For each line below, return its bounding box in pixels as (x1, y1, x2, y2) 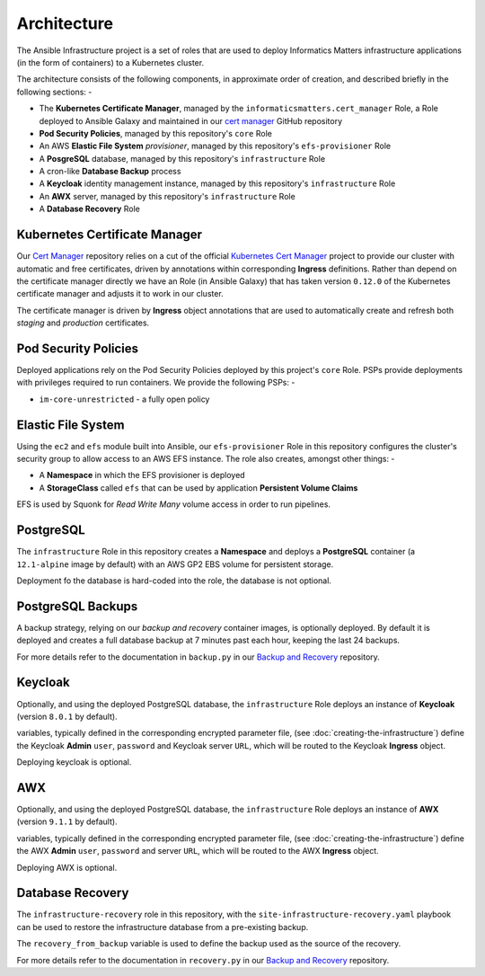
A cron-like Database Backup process (39, 166, 181, 177)
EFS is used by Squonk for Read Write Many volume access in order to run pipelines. (16, 499, 331, 510)
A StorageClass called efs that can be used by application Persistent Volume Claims (39, 482, 358, 493)
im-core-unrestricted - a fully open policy (39, 394, 210, 404)
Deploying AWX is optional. (16, 862, 118, 873)
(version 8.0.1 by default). (16, 711, 118, 722)
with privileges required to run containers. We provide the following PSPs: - (16, 377, 295, 388)
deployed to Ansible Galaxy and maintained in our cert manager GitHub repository (39, 115, 343, 126)
